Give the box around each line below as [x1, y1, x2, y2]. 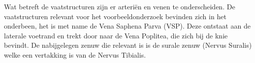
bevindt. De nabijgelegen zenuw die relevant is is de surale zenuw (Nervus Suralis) [4, 40, 252, 50]
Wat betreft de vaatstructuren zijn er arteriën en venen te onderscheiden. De [4, 1, 235, 11]
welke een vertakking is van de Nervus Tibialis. [4, 49, 146, 60]
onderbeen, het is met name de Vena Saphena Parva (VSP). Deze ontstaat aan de [4, 21, 251, 31]
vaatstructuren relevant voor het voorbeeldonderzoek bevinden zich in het [4, 11, 226, 21]
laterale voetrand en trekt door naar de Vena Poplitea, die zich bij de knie [4, 30, 228, 40]
